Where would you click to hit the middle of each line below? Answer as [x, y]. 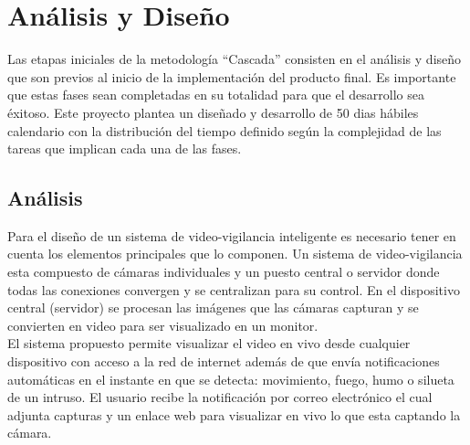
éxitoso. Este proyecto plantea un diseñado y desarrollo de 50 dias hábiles [213, 112]
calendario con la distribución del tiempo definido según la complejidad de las [225, 130]
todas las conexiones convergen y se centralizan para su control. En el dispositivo [234, 289]
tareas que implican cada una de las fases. [125, 148]
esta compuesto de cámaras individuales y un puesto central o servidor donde [224, 272]
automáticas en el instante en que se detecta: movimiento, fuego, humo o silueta [231, 379]
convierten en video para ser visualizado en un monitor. [163, 325]
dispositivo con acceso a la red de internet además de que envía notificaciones [224, 361]
